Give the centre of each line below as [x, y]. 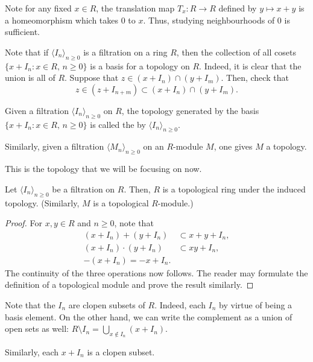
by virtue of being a [256, 305]
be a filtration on [84, 189]
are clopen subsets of [107, 305]
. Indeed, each [180, 305]
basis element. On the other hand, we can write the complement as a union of [149, 316]
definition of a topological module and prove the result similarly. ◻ [129, 284]
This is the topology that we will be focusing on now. [103, 169]
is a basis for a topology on [140, 65]
